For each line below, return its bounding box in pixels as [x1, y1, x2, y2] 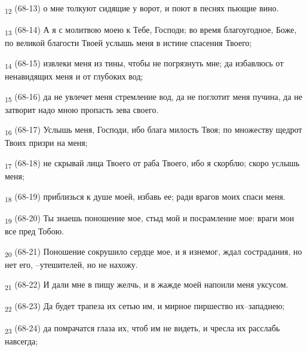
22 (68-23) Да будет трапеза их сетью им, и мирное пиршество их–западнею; [5, 300, 285, 314]
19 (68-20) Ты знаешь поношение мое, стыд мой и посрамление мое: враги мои [5, 211, 294, 225]
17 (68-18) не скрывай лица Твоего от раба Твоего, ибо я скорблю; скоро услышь [5, 157, 300, 170]
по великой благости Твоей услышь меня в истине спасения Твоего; [5, 36, 252, 49]
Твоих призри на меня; [5, 136, 88, 149]
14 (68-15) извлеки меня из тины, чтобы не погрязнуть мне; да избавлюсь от [5, 56, 284, 71]
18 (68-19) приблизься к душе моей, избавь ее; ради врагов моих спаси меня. [5, 190, 285, 204]
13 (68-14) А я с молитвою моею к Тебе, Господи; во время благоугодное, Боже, [5, 23, 297, 37]
